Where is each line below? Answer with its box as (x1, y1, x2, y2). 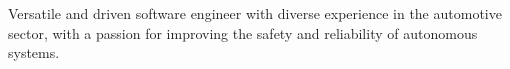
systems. (8, 42, 60, 63)
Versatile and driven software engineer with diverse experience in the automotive (8, 3, 502, 23)
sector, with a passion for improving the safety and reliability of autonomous (8, 22, 478, 43)
